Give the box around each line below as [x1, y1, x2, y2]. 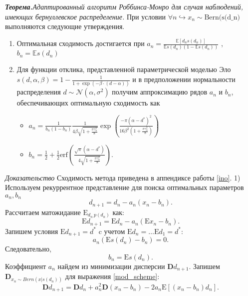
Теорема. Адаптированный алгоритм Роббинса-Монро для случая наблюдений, [5, 1, 243, 11]
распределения [16, 86, 61, 97]
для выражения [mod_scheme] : [65, 271, 160, 281]
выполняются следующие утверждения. [5, 21, 125, 31]
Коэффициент [5, 260, 46, 271]
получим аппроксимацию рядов [112, 86, 208, 97]
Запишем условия [5, 225, 58, 236]
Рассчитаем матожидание [5, 206, 81, 217]
